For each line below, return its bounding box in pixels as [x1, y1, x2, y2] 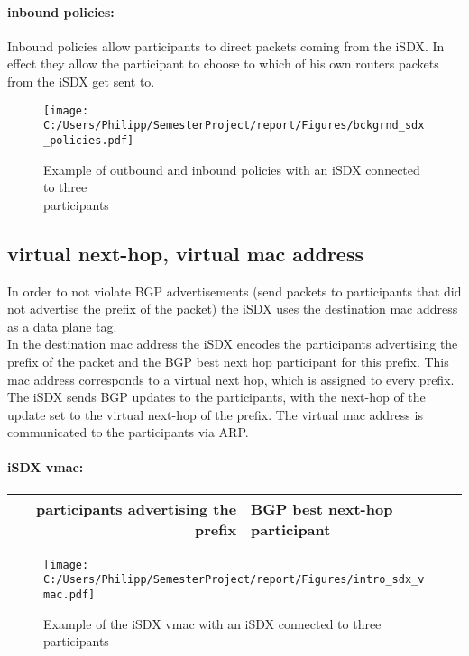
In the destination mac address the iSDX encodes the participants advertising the [7, 334, 458, 353]
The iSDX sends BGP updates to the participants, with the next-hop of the [7, 387, 426, 406]
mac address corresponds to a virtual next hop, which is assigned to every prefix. [7, 369, 455, 388]
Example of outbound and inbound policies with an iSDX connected [43, 159, 420, 178]
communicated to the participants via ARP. [7, 423, 249, 442]
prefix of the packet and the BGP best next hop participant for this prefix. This [7, 351, 449, 370]
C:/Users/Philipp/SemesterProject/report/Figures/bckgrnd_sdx [43, 119, 425, 132]
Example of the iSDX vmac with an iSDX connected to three [43, 614, 382, 633]
